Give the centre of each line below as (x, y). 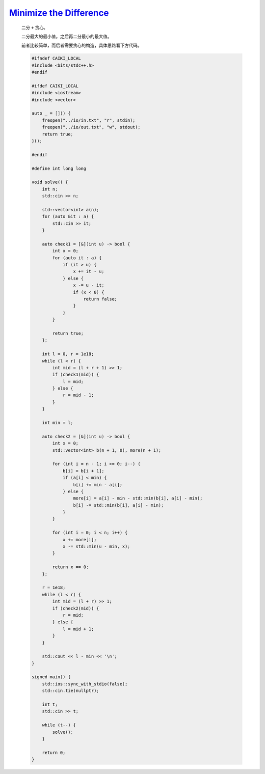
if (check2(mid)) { (76, 608)
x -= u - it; (89, 285)
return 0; (54, 752)
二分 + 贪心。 (35, 28)
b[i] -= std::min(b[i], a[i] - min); (118, 505)
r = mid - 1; (78, 395)
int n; (50, 189)
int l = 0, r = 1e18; (68, 354)
